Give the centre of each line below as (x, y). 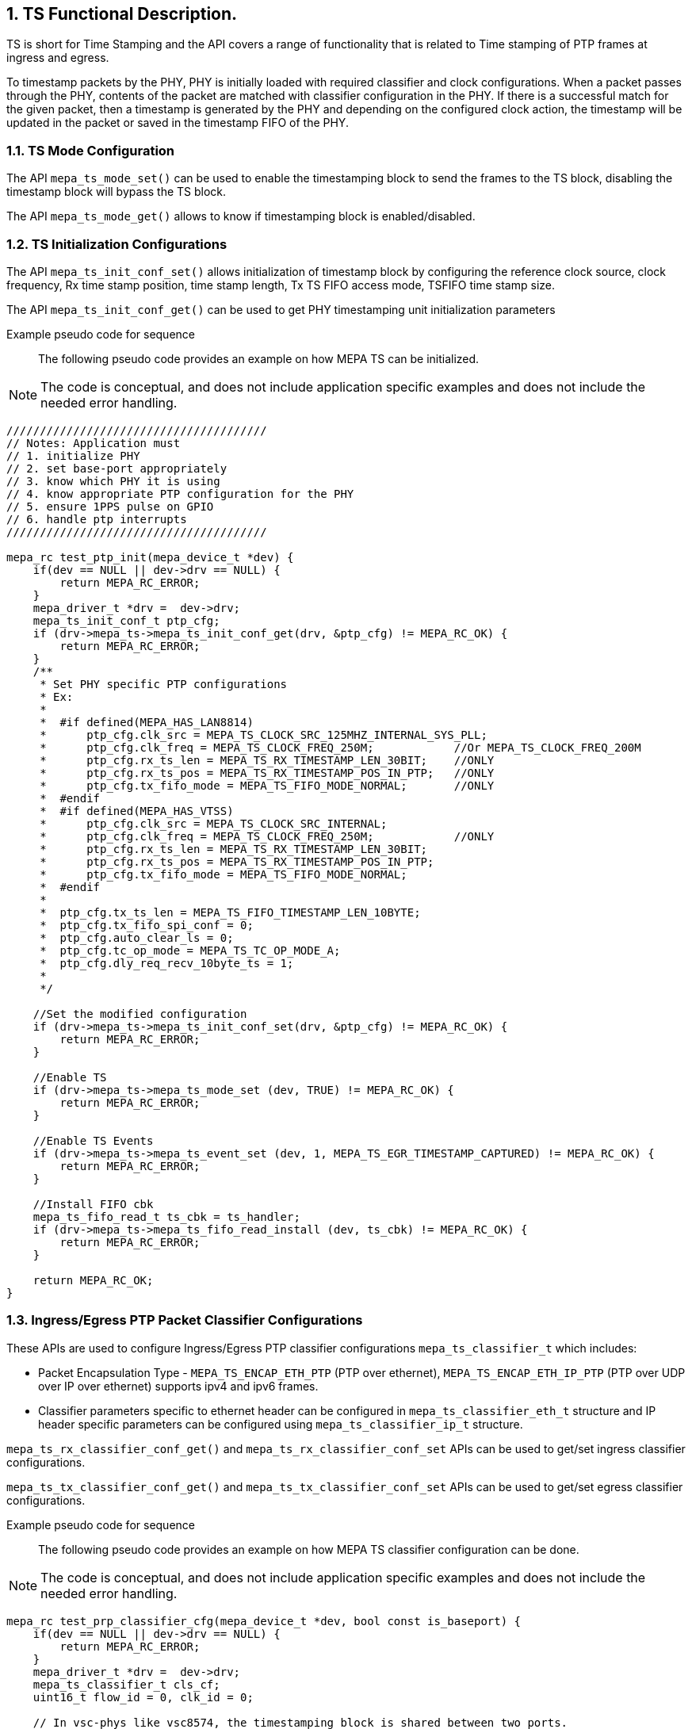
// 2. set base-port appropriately (117, 468)
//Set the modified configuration (140, 1014)
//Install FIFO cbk (93, 1204)
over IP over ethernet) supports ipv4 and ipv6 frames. (178, 1386)
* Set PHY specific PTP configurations (164, 684)
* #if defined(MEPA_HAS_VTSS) (137, 811)
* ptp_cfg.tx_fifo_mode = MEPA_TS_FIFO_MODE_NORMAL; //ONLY (267, 785)
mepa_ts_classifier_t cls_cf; (126, 1684)
